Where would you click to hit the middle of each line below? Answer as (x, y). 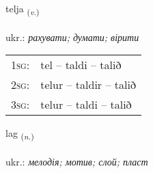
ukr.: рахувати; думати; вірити (72, 37)
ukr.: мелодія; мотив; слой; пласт (77, 162)
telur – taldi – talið (86, 105)
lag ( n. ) (20, 134)
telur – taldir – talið (88, 85)
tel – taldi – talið (81, 65)
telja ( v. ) (23, 9)
